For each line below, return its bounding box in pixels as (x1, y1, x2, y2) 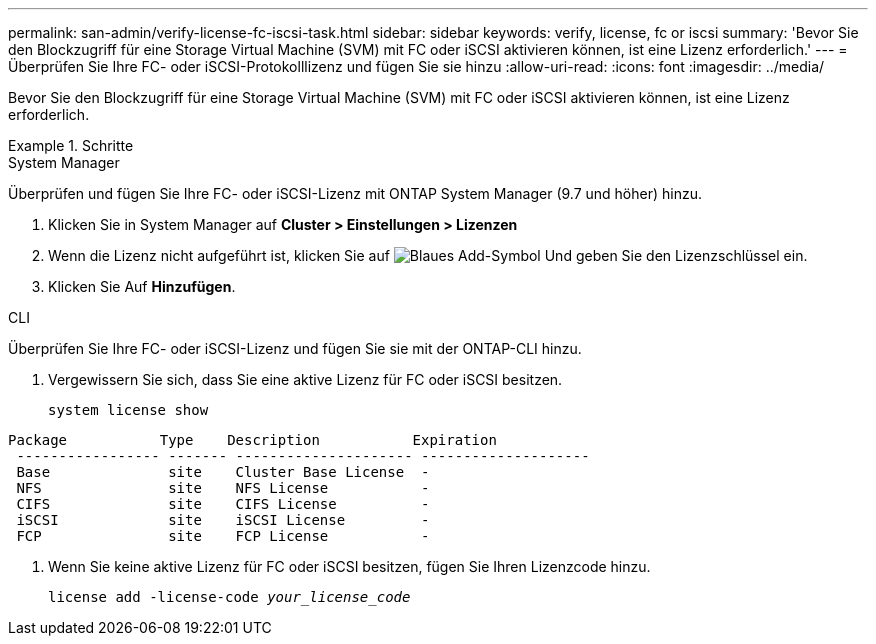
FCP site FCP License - (16, 528, 430, 544)
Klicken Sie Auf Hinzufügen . (48, 278, 236, 295)
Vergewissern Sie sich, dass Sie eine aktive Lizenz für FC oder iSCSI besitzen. (48, 371, 563, 388)
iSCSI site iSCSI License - (16, 512, 430, 528)
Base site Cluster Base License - (16, 464, 430, 480)
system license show (48, 402, 209, 418)
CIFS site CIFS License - (16, 496, 430, 512)
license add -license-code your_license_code (48, 589, 411, 605)
